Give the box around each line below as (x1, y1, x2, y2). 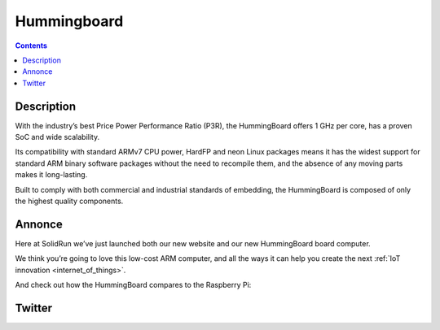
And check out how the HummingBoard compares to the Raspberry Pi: (15, 280, 252, 290)
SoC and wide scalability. (15, 132, 100, 142)
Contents (15, 41, 48, 50)
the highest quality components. (15, 196, 124, 206)
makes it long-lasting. (15, 170, 88, 180)
